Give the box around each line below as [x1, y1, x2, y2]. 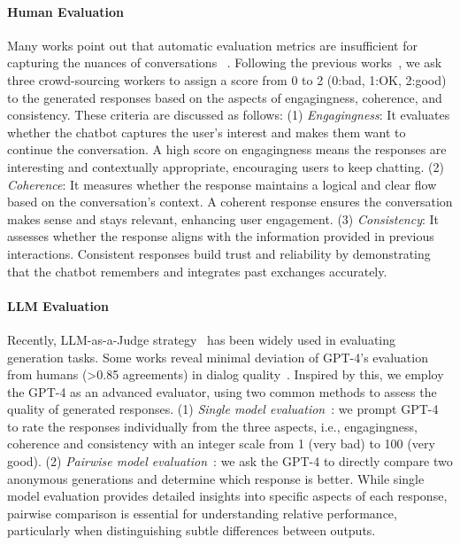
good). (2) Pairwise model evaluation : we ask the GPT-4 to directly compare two [7, 452, 453, 471]
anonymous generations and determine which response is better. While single [7, 469, 425, 487]
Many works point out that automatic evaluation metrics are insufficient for [7, 35, 418, 54]
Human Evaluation [7, 2, 125, 20]
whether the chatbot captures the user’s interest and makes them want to [7, 122, 406, 141]
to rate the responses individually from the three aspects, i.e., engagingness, [7, 417, 418, 435]
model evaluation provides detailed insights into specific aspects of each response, [7, 487, 448, 505]
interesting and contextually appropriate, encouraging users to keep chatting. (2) [7, 157, 444, 175]
